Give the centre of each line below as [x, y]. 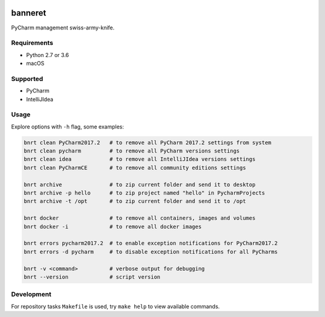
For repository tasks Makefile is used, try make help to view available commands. [115, 306]
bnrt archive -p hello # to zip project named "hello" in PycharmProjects [144, 193]
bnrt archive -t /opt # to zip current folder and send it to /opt [135, 201]
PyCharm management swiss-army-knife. [63, 28]
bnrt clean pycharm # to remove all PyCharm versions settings [132, 151]
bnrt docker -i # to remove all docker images [113, 226]
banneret [29, 13]
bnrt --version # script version [92, 277]
